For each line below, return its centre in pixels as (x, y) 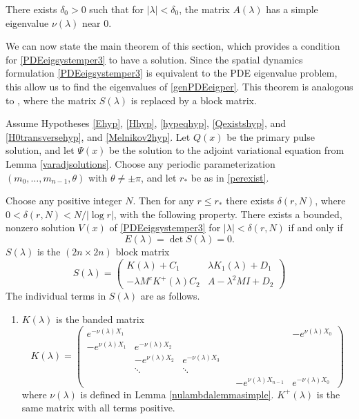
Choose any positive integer (64, 201)
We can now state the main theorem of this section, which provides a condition (173, 46)
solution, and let (40, 150)
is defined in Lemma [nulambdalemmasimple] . (177, 394)
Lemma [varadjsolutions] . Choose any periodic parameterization (140, 163)
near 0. (97, 22)
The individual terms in (56, 296)
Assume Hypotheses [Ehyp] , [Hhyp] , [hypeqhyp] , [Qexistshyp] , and (146, 123)
